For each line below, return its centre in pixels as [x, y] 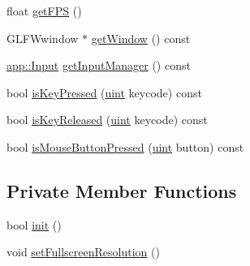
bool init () [34, 224]
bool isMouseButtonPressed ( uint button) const [125, 146]
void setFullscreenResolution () [83, 252]
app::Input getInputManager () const [99, 65]
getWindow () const [141, 38]
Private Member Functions [122, 190]
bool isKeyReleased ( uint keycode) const [107, 120]
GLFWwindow [43, 38]
